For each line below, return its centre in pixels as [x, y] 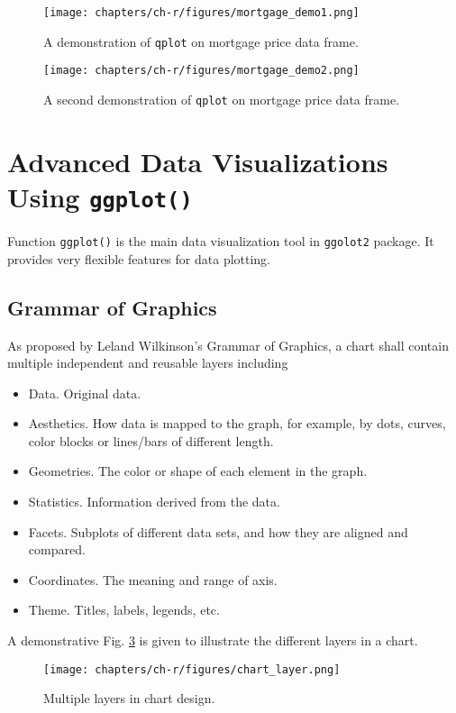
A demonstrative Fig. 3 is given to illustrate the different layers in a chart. [213, 640]
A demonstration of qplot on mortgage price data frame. [201, 41]
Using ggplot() [100, 197]
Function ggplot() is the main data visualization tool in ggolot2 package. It [221, 241]
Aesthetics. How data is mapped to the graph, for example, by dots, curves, [237, 423]
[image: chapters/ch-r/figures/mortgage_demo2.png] [201, 71]
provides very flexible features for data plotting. [139, 258]
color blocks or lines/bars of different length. [151, 440]
